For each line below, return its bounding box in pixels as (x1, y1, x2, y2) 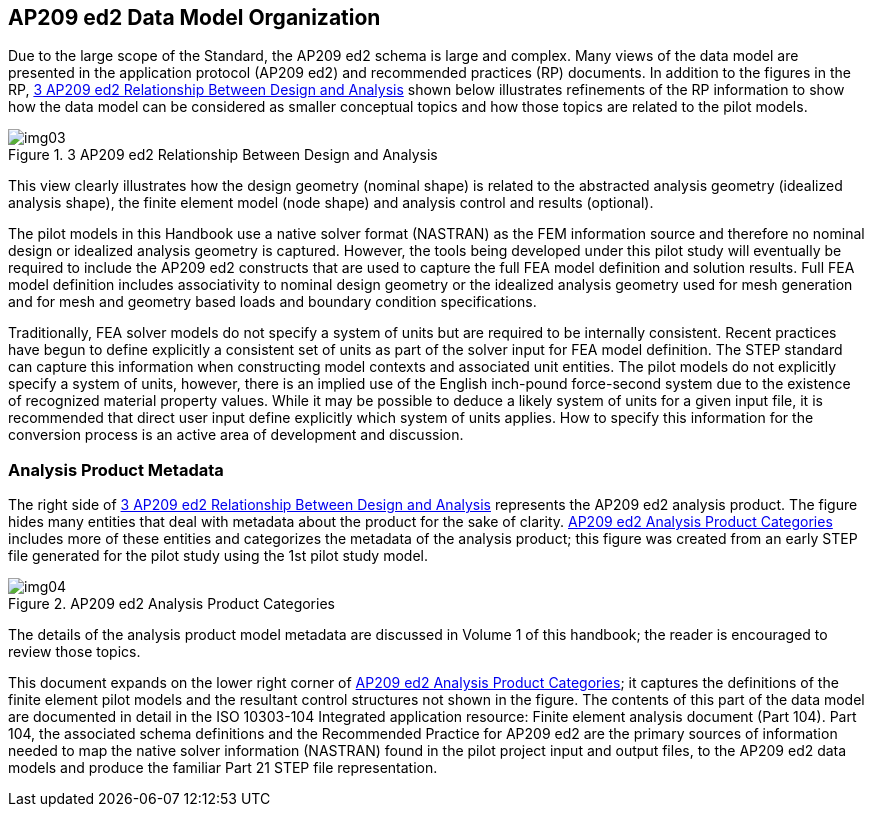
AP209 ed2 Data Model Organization (8, 5, 381, 30)
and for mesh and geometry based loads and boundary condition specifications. (8, 293, 537, 311)
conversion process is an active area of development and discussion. (8, 426, 464, 444)
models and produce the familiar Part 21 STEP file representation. (8, 759, 438, 777)
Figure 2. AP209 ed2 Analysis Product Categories (8, 595, 335, 613)
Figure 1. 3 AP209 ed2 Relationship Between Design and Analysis (8, 146, 438, 164)
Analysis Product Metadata (8, 459, 224, 480)
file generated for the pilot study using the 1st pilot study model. (8, 547, 428, 565)
